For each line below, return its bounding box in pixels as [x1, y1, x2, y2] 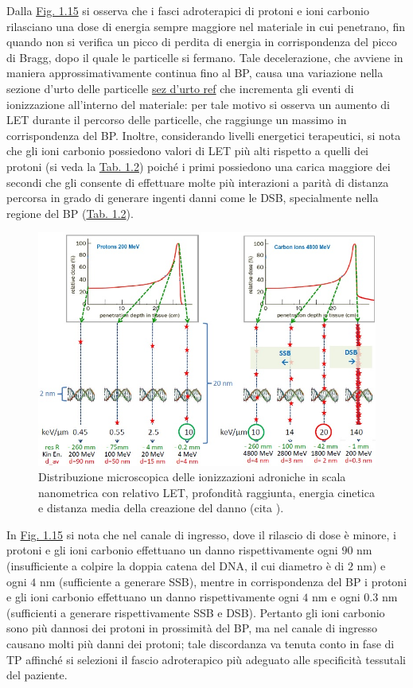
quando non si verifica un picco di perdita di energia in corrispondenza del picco [6, 33, 397, 50]
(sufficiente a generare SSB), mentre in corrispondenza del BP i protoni [59, 573, 407, 589]
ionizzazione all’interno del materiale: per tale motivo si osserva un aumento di [6, 95, 390, 112]
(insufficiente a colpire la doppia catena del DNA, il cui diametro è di [6, 558, 345, 574]
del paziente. [6, 667, 68, 683]
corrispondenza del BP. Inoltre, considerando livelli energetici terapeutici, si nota [6, 126, 401, 143]
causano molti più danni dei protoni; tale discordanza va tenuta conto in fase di [6, 636, 395, 652]
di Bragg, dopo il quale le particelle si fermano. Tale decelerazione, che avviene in [6, 49, 403, 65]
